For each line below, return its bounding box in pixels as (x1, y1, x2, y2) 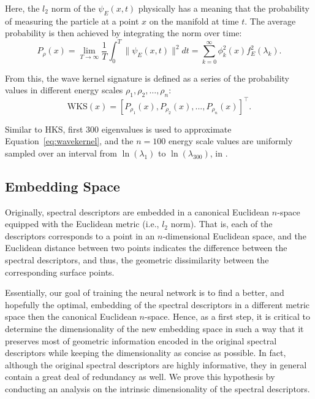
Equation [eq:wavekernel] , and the (5, 134, 134, 147)
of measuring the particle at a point (5, 14, 139, 27)
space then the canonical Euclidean (5, 310, 137, 323)
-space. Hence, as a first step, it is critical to (145, 310, 310, 323)
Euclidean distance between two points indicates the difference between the (5, 241, 287, 254)
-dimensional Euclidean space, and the (162, 229, 306, 242)
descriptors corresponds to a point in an (5, 229, 155, 242)
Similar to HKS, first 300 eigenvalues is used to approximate (5, 122, 232, 135)
